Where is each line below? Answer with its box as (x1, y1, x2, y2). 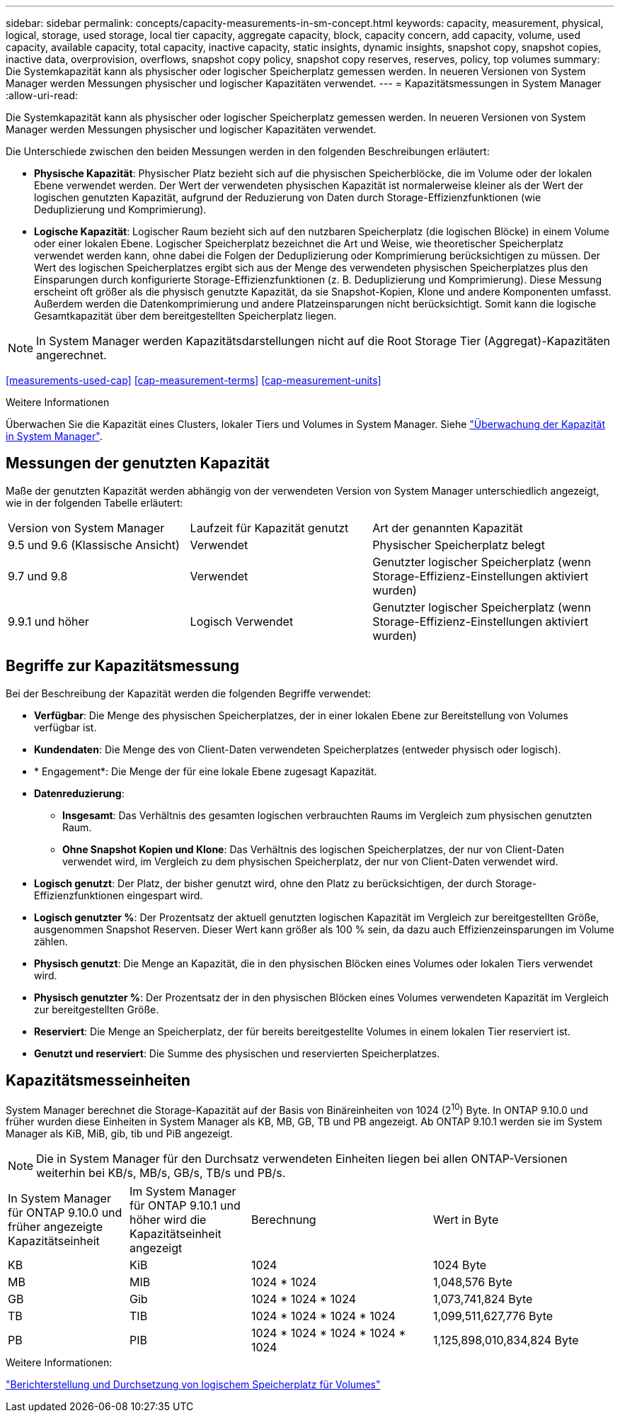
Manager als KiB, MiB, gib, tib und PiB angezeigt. (6, 1127, 233, 1140)
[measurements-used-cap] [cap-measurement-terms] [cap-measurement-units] (6, 374, 381, 386)
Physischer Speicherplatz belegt (372, 537, 545, 552)
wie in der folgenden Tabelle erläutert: (6, 496, 183, 509)
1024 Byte (433, 1258, 487, 1273)
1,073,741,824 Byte (433, 1292, 533, 1307)
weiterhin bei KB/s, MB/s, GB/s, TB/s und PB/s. (36, 1166, 286, 1181)
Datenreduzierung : (34, 787, 125, 799)
